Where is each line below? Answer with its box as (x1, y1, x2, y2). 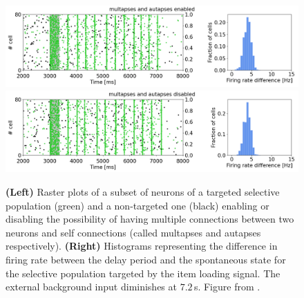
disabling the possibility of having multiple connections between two (6, 212, 294, 226)
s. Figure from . (193, 279, 260, 294)
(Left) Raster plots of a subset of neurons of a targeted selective (6, 185, 280, 199)
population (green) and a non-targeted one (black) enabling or (6, 198, 269, 212)
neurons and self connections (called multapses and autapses (6, 225, 261, 239)
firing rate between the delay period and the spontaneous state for (6, 252, 286, 266)
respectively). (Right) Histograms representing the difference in (6, 239, 278, 253)
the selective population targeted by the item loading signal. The (6, 266, 281, 280)
